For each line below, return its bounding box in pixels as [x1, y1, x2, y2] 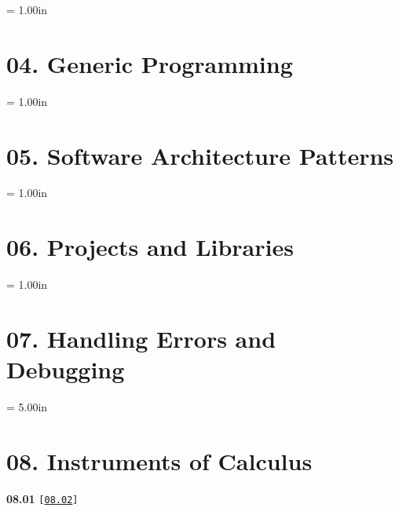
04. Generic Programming [6, 47, 293, 79]
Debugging [6, 353, 125, 385]
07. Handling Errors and [6, 322, 276, 354]
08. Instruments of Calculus [6, 444, 313, 476]
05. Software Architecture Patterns [6, 139, 394, 171]
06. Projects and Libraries [6, 231, 294, 263]
